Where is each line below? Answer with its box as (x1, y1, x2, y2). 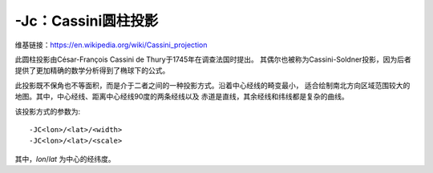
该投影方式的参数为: (14, 107, 81, 116)
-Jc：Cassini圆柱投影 (14, 12, 159, 30)
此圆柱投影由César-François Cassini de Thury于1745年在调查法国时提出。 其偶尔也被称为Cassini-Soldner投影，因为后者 (14, 54, 412, 64)
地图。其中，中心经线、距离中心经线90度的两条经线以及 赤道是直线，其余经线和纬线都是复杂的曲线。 (14, 92, 349, 102)
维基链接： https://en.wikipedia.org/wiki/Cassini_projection (14, 40, 208, 50)
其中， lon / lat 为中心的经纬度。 (14, 154, 115, 163)
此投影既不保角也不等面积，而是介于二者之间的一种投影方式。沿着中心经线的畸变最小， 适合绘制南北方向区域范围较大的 (14, 80, 411, 90)
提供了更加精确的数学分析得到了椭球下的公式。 (14, 66, 170, 75)
